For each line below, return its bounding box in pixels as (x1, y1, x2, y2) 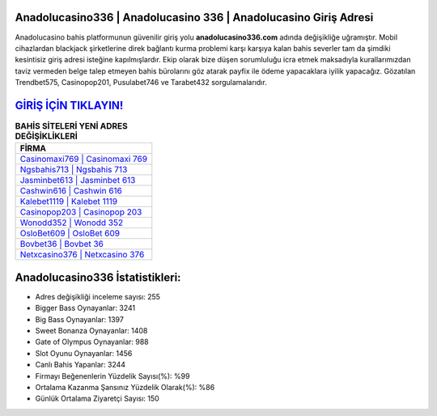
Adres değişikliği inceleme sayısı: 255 (35, 291, 161, 301)
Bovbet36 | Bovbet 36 (19, 239, 104, 250)
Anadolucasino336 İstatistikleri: (15, 270, 181, 284)
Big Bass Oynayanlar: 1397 (35, 314, 125, 324)
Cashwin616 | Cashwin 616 (19, 185, 123, 197)
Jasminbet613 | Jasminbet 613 (19, 175, 136, 186)
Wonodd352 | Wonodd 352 (19, 217, 124, 228)
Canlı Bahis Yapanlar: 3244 (35, 360, 125, 370)
